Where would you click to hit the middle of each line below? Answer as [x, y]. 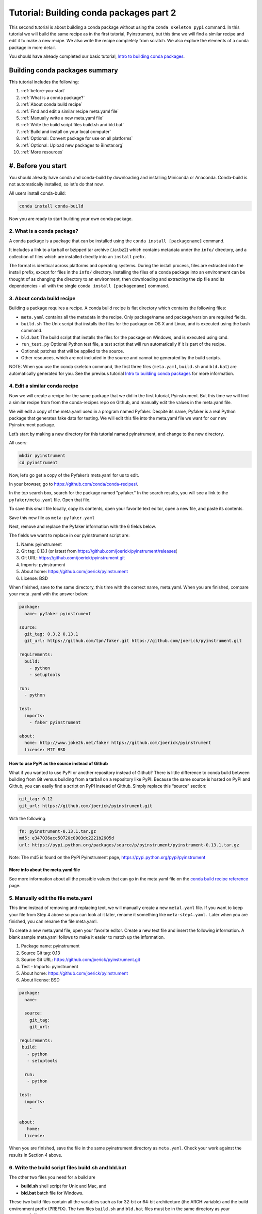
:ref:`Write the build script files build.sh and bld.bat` [73, 125]
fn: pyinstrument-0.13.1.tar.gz [58, 831]
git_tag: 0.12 [36, 799]
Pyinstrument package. [32, 425]
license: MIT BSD [45, 750]
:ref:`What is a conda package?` [53, 98]
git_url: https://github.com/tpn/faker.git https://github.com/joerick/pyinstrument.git [133, 641]
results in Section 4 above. [36, 1155]
